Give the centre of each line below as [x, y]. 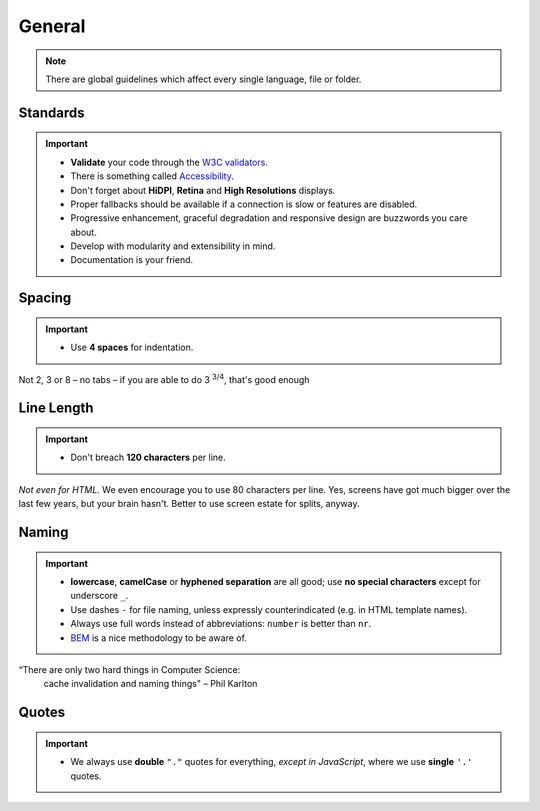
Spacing [45, 298]
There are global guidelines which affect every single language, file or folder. [203, 79]
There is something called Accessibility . [152, 176]
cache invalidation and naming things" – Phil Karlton [150, 684]
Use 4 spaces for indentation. [132, 347]
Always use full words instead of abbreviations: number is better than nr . [221, 624]
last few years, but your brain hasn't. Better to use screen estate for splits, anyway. [189, 504]
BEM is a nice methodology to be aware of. [158, 637]
